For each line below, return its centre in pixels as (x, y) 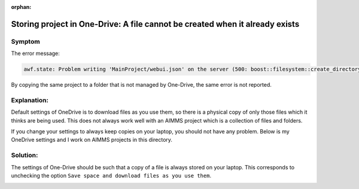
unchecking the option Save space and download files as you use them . (111, 175)
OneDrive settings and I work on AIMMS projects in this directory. (92, 140)
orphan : (21, 7)
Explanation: (30, 100)
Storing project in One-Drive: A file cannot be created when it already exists (155, 24)
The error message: (35, 53)
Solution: (25, 156)
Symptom (25, 41)
